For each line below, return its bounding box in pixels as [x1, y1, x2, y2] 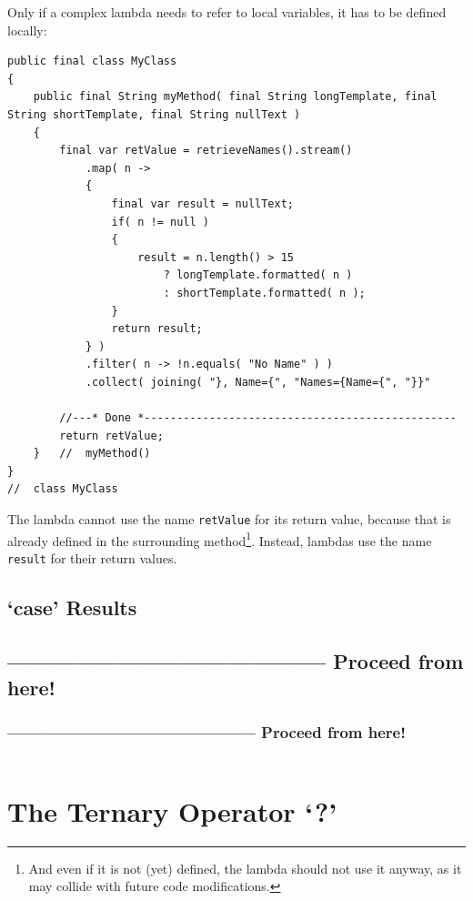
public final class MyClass [7, 55, 177, 68]
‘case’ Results [7, 592, 137, 621]
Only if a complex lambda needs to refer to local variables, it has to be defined [7, 3, 447, 21]
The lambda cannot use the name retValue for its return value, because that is [7, 510, 451, 529]
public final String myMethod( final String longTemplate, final [33, 90, 438, 104]
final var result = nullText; [111, 197, 294, 210]
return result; [111, 322, 203, 336]
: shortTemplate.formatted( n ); [163, 286, 366, 299]
